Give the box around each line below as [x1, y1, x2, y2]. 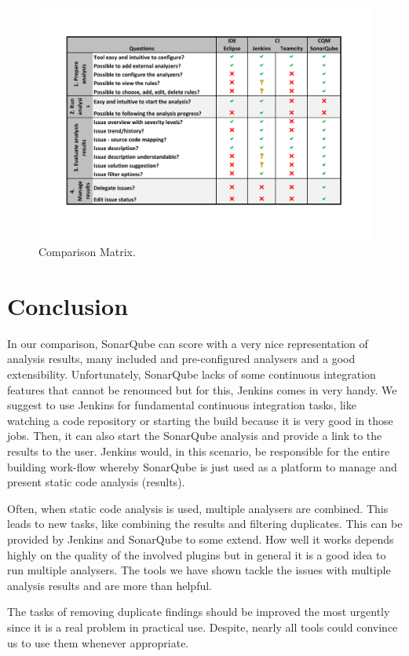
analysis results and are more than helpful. [7, 577, 213, 593]
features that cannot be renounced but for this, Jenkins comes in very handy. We [7, 381, 397, 398]
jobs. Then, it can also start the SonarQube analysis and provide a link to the [7, 427, 382, 444]
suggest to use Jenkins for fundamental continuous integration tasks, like [7, 397, 356, 413]
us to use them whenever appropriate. [7, 634, 189, 651]
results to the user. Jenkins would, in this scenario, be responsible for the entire [7, 443, 390, 459]
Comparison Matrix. [38, 244, 136, 260]
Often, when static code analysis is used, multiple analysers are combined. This [7, 500, 389, 516]
